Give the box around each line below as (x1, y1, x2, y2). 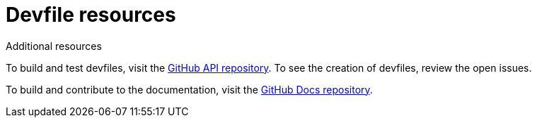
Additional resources (6, 39, 102, 52)
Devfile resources (6, 3, 176, 27)
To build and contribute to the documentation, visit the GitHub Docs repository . (6, 83, 373, 96)
